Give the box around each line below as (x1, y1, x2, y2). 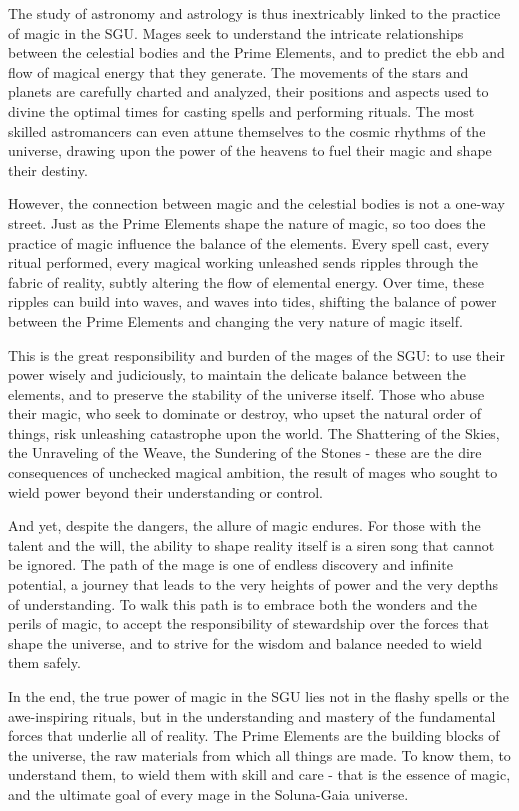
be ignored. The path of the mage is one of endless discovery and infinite (8, 554, 453, 575)
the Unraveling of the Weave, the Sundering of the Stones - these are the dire (8, 442, 482, 463)
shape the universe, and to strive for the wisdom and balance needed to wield (8, 632, 483, 653)
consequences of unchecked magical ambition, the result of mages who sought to (8, 462, 498, 483)
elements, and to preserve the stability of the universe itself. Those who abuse (8, 383, 485, 404)
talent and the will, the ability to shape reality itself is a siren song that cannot (8, 534, 495, 555)
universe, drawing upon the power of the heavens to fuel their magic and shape (8, 140, 492, 161)
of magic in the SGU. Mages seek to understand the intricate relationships (8, 22, 464, 43)
